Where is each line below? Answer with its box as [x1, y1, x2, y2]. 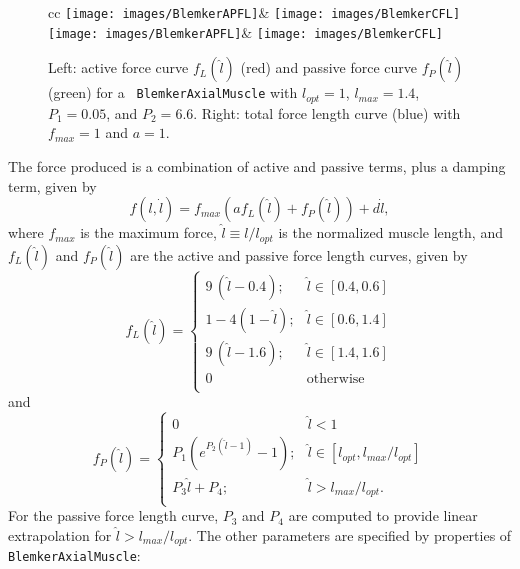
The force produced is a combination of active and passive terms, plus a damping [8, 155, 506, 176]
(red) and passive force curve [240, 57, 417, 78]
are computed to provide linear [288, 505, 478, 526]
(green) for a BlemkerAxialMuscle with [48, 82, 298, 103]
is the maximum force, [80, 222, 217, 243]
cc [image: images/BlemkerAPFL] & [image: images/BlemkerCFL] [48, 2, 461, 22]
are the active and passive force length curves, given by [130, 244, 468, 265]
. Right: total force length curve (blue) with [193, 102, 461, 123]
